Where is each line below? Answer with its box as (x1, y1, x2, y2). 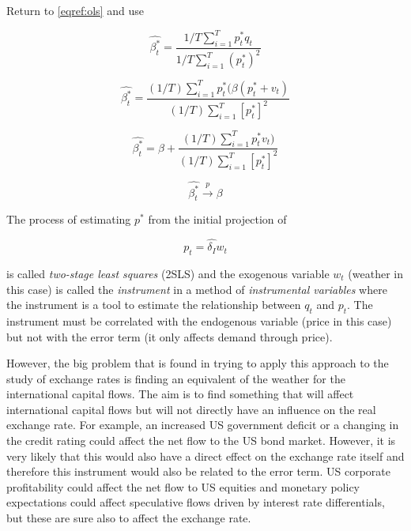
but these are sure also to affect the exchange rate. (6, 510, 251, 526)
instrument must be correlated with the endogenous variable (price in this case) (6, 312, 392, 329)
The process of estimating (6, 211, 131, 228)
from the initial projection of (148, 211, 287, 228)
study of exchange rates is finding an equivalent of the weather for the (6, 370, 345, 386)
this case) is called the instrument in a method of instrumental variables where (6, 281, 387, 297)
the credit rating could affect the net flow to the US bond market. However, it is (6, 432, 396, 449)
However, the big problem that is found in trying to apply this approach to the (6, 355, 389, 371)
